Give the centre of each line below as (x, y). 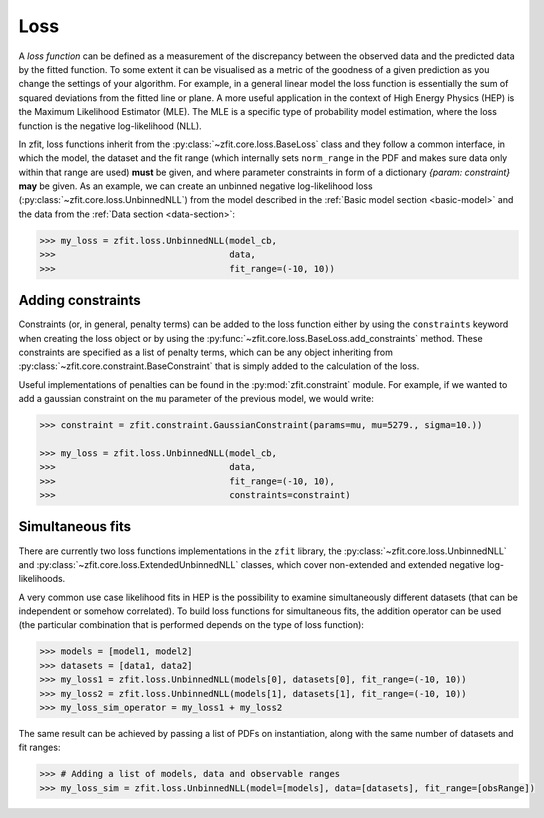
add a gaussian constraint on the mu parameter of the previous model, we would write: (196, 399)
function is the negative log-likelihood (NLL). (110, 126)
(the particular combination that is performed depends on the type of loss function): (191, 625)
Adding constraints (79, 300)
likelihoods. (42, 579)
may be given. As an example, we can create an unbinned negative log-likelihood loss (196, 186)
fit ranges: (39, 747)
